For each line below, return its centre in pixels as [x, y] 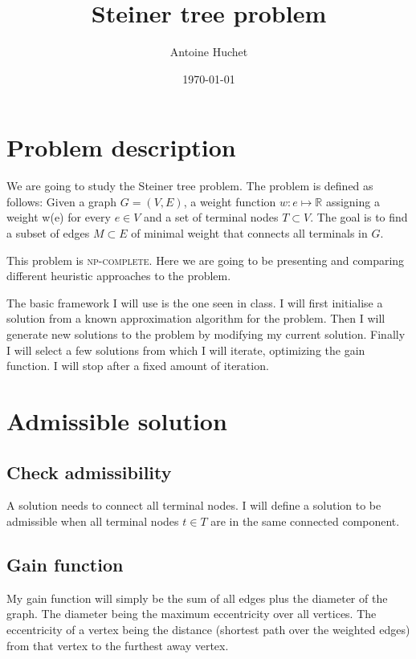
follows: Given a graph [62, 201]
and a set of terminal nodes [211, 217]
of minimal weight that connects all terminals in [249, 233]
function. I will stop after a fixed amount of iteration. [138, 366]
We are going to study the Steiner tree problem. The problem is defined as [190, 186]
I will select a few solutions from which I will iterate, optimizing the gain [186, 350]
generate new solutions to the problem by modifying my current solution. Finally [206, 334]
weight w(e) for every [59, 217]
